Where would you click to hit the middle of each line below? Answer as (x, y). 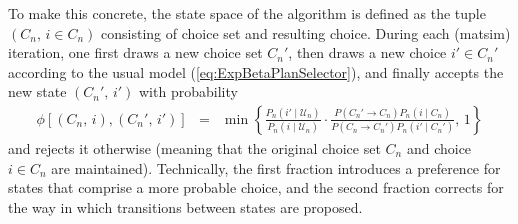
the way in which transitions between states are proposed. (185, 206)
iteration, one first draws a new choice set (135, 52)
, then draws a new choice (367, 52)
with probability (188, 91)
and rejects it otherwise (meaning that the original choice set (194, 148)
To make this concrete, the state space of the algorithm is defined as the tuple (247, 13)
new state (37, 91)
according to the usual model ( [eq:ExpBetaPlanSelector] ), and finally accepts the (256, 71)
